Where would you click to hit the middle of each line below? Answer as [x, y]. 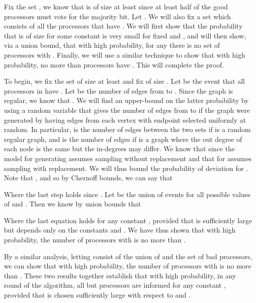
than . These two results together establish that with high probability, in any [120, 275]
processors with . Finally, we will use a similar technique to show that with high [125, 54]
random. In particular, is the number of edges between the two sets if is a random [128, 129]
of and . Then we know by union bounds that [73, 204]
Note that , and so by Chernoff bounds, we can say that [88, 178]
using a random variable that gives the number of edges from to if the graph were [127, 110]
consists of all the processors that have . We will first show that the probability [123, 26]
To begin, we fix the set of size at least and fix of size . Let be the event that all [125, 81]
